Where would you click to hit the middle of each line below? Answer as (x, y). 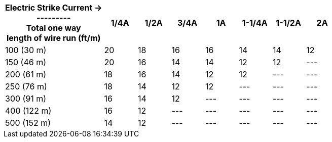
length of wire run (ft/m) (53, 38)
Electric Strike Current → (54, 8)
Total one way (53, 28)
